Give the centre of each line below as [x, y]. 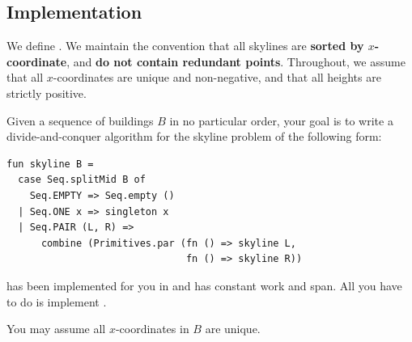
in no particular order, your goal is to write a [281, 120]
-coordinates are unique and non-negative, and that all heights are [217, 77]
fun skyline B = [50, 164]
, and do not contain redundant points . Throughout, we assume [236, 61]
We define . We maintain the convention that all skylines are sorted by [185, 46]
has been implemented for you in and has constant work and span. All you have [204, 285]
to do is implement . [57, 301]
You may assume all [56, 329]
